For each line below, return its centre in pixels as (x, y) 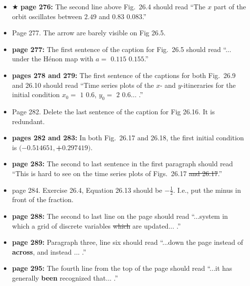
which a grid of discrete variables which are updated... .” (96, 225)
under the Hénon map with (53, 59)
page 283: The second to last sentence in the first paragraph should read (123, 164)
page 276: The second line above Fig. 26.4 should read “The (113, 6)
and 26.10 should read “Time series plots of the (83, 85)
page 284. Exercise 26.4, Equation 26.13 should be (87, 190)
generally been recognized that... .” (65, 277)
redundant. (28, 121)
